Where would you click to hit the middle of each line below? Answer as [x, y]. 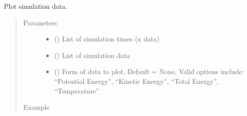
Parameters [40, 22]
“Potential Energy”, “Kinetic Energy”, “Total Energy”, [136, 81]
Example [36, 107]
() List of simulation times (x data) [107, 39]
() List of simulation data [92, 55]
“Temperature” [77, 90]
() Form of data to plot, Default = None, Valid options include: [149, 71]
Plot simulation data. [36, 6]
